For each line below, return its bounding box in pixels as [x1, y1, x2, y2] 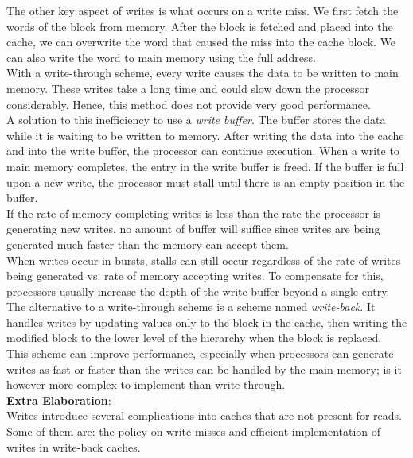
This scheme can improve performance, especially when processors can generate [6, 345, 394, 362]
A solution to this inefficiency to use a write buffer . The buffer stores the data [6, 111, 386, 128]
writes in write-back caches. [6, 438, 141, 455]
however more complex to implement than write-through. [6, 376, 286, 393]
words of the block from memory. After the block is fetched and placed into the [6, 17, 393, 34]
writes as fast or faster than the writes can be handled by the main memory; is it [6, 360, 402, 377]
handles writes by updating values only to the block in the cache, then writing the [6, 313, 407, 330]
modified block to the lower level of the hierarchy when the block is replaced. [6, 329, 382, 346]
